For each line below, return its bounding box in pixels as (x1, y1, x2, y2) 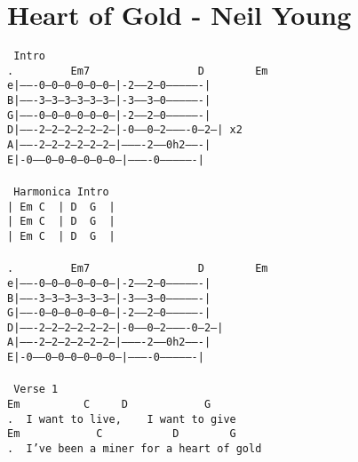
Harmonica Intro (13, 185, 109, 198)
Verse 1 (13, 383, 59, 396)
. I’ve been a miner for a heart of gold (7, 442, 262, 455)
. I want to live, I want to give (7, 412, 236, 426)
